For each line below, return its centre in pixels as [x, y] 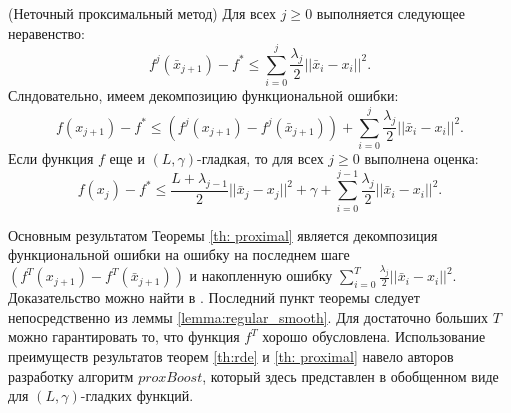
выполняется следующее [390, 13]
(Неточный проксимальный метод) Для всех [142, 13]
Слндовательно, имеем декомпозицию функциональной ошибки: [203, 95]
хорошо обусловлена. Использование [374, 336]
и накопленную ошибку [261, 275]
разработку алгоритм [71, 375]
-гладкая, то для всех [260, 158]
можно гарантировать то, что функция [124, 336]
